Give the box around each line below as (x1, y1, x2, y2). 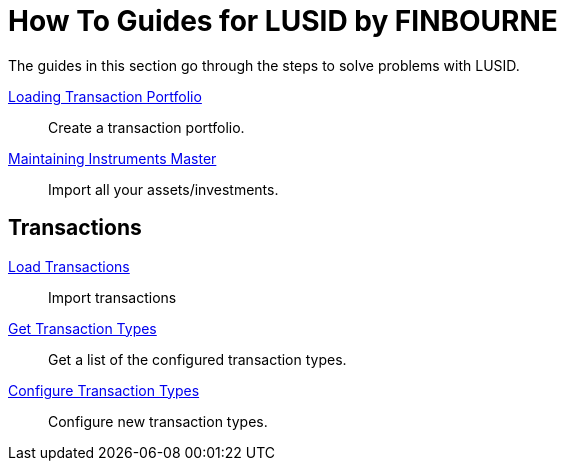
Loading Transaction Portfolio (8, 87, 202, 105)
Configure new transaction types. (48, 412, 268, 430)
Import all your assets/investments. (48, 180, 279, 198)
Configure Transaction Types (8, 381, 200, 399)
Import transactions (48, 288, 177, 306)
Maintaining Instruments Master (8, 149, 217, 167)
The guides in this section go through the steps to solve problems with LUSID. (8, 56, 520, 74)
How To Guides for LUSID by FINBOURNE (8, 4, 558, 38)
